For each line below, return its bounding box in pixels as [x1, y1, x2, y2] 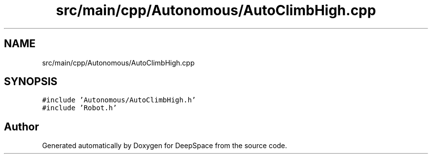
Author [4, 120, 39, 133]
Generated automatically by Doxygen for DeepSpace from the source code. [42, 141, 288, 150]
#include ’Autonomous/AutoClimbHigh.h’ [42, 96, 196, 104]
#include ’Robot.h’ [42, 104, 117, 112]
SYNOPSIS [4, 75, 58, 88]
